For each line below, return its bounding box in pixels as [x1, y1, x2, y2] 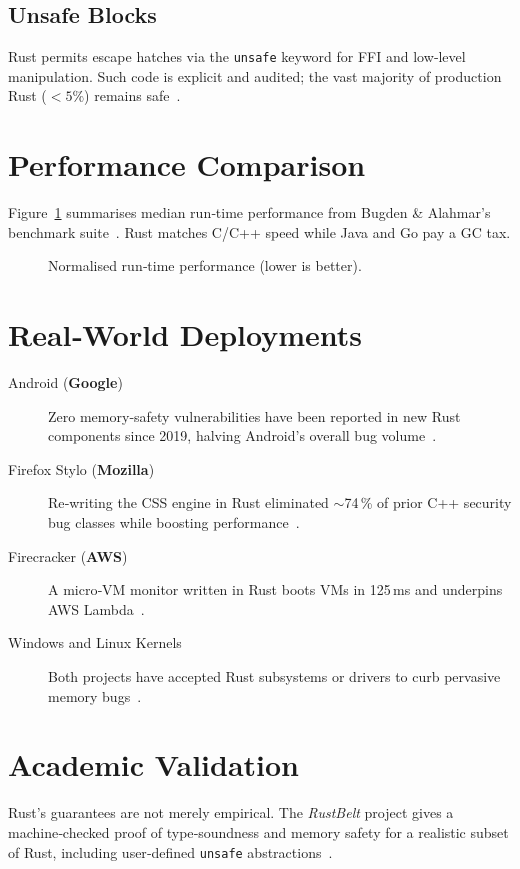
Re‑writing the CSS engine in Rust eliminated [48, 492, 329, 513]
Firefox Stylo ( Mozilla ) [8, 458, 155, 479]
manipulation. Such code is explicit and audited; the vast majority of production [8, 65, 502, 86]
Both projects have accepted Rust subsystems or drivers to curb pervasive [48, 666, 501, 687]
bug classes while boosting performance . [48, 512, 300, 533]
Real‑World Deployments [8, 314, 363, 355]
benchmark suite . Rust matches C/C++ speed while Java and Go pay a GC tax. [8, 221, 511, 242]
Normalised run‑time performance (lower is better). [48, 255, 362, 276]
